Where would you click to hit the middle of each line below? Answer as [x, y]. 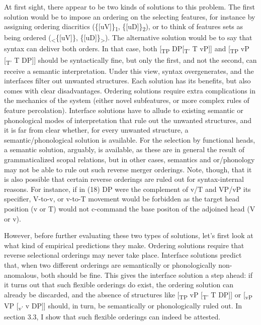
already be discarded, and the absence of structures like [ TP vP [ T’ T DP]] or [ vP [128, 295]
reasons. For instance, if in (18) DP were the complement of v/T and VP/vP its [127, 189]
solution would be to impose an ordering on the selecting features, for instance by [130, 16]
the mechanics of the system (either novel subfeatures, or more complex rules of [127, 100]
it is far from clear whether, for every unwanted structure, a [96, 130]
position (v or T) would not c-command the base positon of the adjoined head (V [130, 208]
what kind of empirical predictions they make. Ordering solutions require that [124, 245]
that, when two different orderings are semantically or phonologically [110, 264]
